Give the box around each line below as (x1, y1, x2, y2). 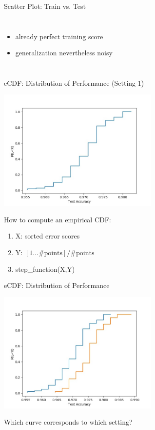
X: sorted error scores (15, 231, 80, 241)
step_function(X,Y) (15, 263, 75, 274)
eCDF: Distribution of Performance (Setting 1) (4, 77, 144, 88)
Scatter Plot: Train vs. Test (4, 1, 86, 11)
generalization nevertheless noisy (15, 48, 113, 58)
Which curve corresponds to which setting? (4, 417, 133, 427)
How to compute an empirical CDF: (4, 214, 111, 224)
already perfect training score (15, 31, 103, 41)
